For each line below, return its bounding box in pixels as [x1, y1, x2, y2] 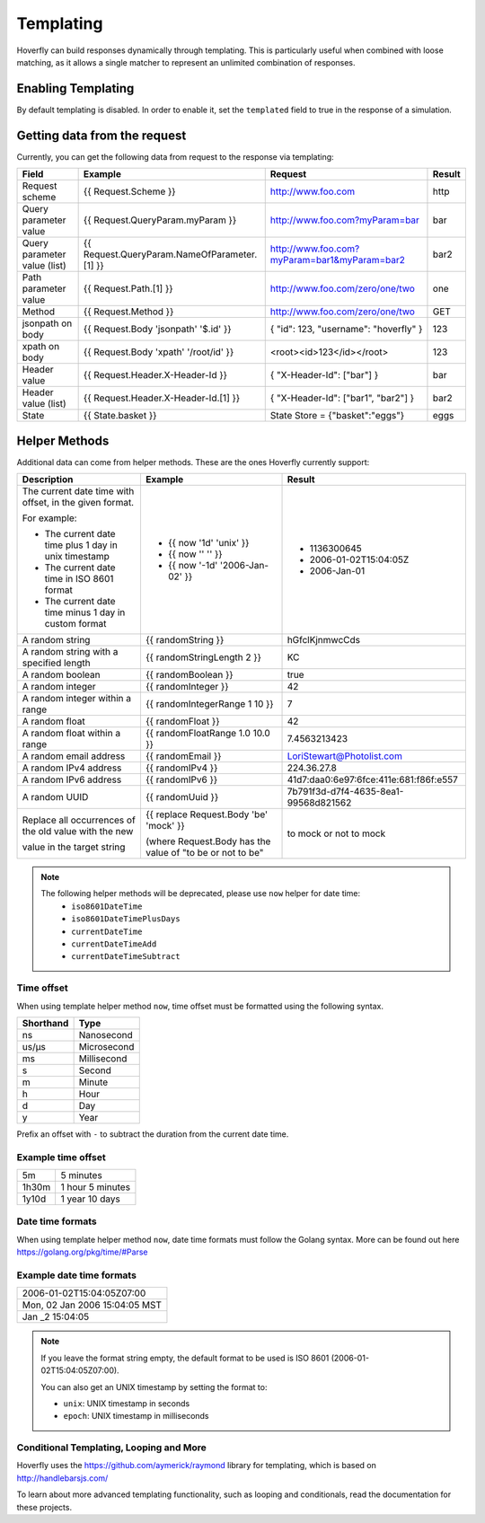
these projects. [16, 1501, 72, 1512]
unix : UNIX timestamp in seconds [63, 1397, 190, 1409]
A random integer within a [22, 692, 132, 705]
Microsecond [78, 1040, 135, 1052]
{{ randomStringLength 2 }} [145, 651, 262, 664]
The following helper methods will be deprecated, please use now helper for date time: [40, 888, 361, 899]
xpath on [22, 340, 60, 353]
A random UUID [22, 791, 89, 804]
